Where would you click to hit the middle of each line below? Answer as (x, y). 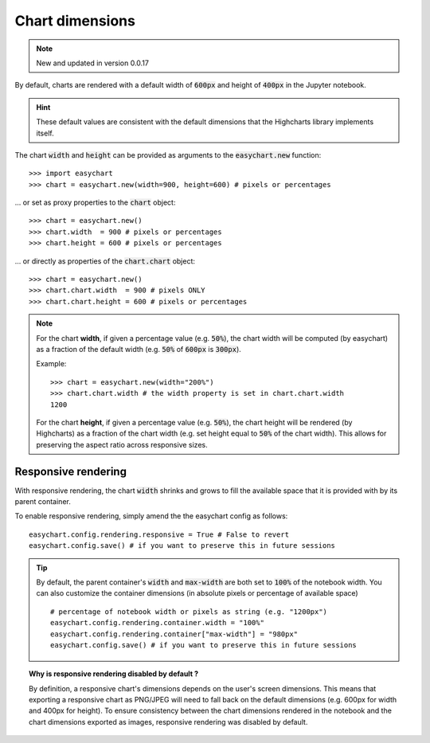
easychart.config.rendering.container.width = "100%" (157, 623)
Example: (51, 364)
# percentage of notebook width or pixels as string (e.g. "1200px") (189, 612)
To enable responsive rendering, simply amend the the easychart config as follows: (151, 516)
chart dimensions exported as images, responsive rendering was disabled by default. (168, 721)
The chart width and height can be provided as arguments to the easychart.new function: (168, 154)
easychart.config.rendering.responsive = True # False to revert (159, 534)
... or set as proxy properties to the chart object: (95, 202)
